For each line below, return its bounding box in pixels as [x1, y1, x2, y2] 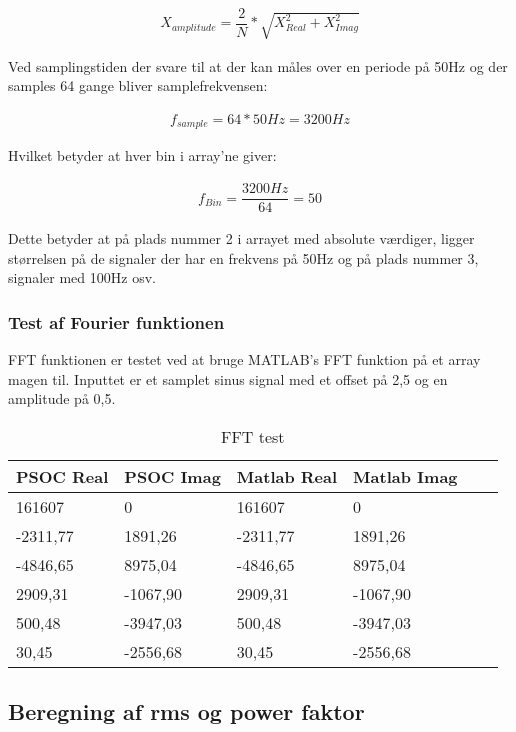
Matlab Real [236, 464, 338, 488]
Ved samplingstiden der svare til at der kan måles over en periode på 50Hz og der [8, 55, 508, 76]
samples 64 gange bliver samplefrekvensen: [8, 75, 268, 96]
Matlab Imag [353, 464, 458, 488]
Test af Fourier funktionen [8, 309, 225, 334]
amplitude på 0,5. [8, 388, 116, 409]
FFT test [220, 424, 285, 448]
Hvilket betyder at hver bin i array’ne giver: [8, 145, 277, 166]
